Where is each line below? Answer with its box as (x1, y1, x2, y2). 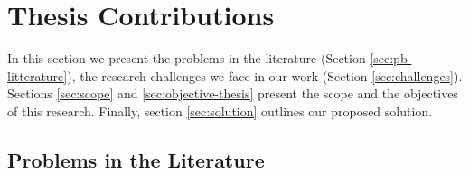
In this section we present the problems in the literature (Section (7, 49, 366, 68)
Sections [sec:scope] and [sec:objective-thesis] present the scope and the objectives (7, 84, 458, 103)
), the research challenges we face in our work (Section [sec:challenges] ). (67, 66, 463, 85)
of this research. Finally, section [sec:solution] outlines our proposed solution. (7, 101, 433, 120)
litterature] (7, 66, 68, 85)
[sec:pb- (370, 49, 412, 68)
